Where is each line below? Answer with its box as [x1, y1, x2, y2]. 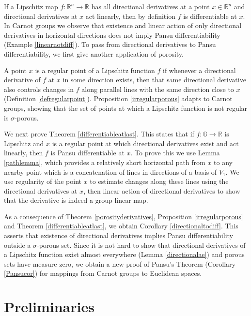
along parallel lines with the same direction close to [81, 84, 234, 94]
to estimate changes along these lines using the [90, 176, 229, 186]
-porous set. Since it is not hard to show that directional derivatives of [36, 240, 246, 250]
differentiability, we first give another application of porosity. [4, 48, 184, 59]
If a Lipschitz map [4, 1, 58, 11]
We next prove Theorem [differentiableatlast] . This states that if [4, 129, 194, 139]
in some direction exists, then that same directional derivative [63, 75, 246, 85]
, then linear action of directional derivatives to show [83, 185, 240, 196]
